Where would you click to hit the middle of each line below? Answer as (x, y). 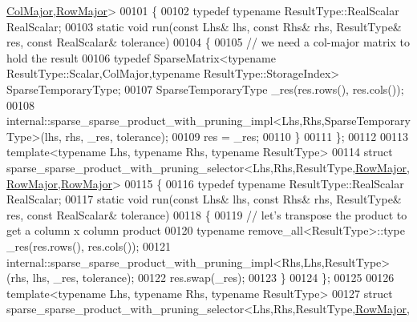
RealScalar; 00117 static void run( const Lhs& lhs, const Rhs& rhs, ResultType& (204, 199)
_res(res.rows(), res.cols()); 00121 (89, 246)
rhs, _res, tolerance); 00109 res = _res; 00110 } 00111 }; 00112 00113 (237, 136)
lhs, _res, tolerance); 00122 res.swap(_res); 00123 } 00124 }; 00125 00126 (213, 278)
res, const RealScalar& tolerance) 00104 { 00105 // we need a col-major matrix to (208, 42)
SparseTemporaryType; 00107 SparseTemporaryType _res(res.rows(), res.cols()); (205, 89)
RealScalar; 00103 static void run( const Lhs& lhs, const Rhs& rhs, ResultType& (204, 26)
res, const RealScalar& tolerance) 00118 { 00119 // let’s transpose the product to (207, 214)
